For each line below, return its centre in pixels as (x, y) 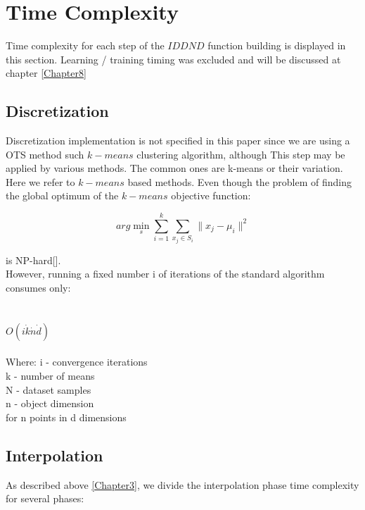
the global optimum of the (62, 195)
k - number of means (50, 375)
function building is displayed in (277, 45)
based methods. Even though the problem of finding (239, 181)
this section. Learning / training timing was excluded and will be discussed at (173, 59)
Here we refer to (40, 181)
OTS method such (45, 154)
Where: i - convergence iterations (77, 362)
